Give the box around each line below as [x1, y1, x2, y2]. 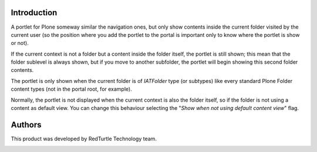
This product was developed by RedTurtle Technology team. [11, 135, 157, 142]
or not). [11, 40, 29, 47]
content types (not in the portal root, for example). [11, 85, 132, 93]
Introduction [11, 8, 58, 18]
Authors [11, 120, 42, 130]
